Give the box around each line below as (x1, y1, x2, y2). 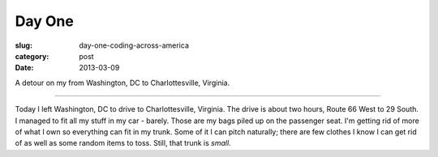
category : (15, 51, 49, 61)
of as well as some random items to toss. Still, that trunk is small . (15, 138, 231, 148)
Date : (15, 63, 34, 73)
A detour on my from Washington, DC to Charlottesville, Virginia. (15, 78, 230, 87)
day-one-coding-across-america (79, 40, 190, 50)
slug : (15, 40, 32, 50)
